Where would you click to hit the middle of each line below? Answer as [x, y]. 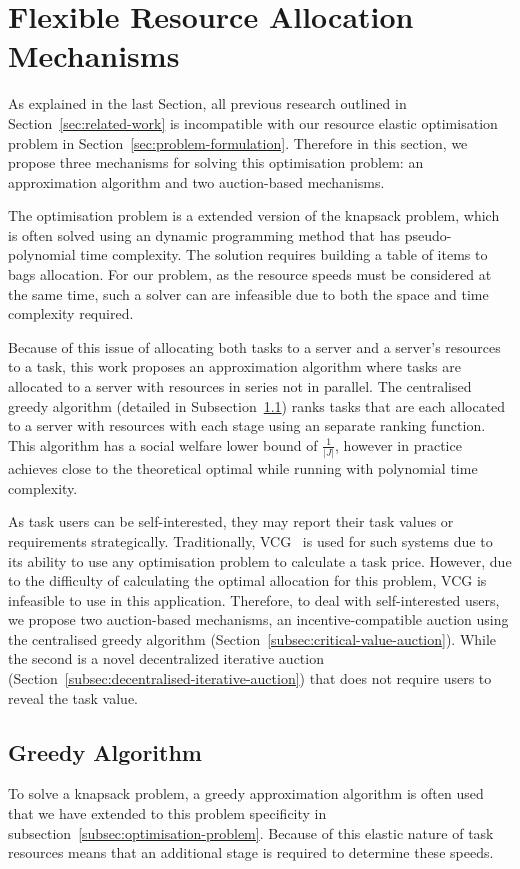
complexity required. [71, 313]
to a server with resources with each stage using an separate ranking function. [247, 425]
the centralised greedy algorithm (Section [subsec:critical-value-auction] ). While [252, 638]
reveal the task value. [73, 697]
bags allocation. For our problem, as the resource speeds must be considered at [250, 274]
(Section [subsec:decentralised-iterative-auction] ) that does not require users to [250, 678]
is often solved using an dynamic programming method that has [204, 234]
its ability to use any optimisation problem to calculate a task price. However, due [260, 560]
